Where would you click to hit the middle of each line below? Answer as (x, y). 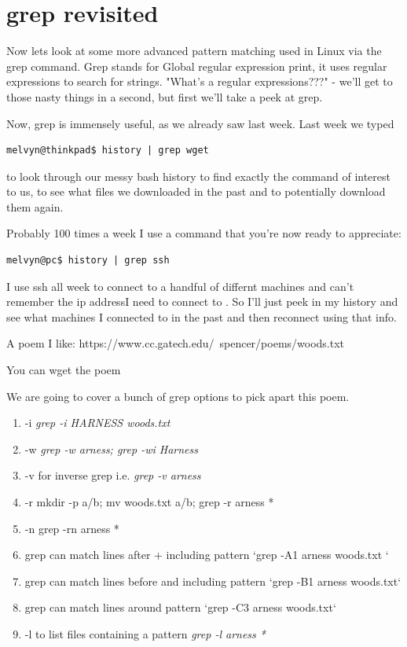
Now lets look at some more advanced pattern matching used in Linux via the (194, 51)
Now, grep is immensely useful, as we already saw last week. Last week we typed (200, 123)
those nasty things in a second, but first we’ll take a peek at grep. (165, 96)
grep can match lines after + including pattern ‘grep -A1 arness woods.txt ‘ (207, 555)
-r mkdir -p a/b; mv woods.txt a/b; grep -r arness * (149, 502)
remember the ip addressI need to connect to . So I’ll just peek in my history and (202, 301)
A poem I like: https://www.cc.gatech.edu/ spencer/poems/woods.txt (176, 343)
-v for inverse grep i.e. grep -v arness (113, 475)
